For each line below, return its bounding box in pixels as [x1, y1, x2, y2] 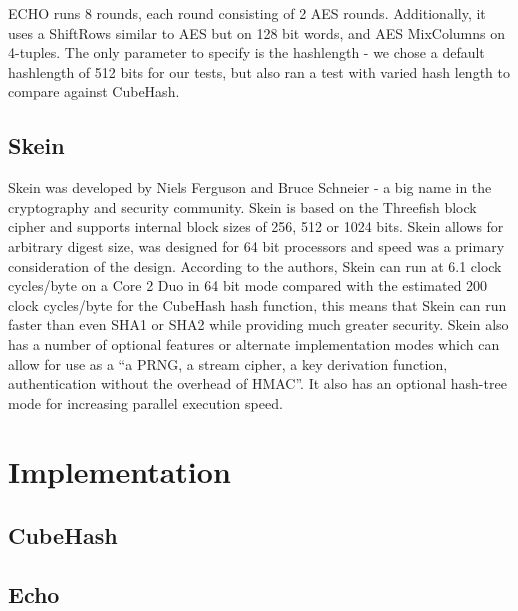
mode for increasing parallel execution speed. [8, 392, 283, 413]
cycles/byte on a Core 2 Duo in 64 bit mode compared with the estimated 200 [8, 275, 488, 296]
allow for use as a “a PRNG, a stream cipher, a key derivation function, [8, 353, 448, 374]
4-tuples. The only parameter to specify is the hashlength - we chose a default [8, 42, 485, 63]
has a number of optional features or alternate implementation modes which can [8, 333, 500, 354]
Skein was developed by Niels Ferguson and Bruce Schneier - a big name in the [8, 177, 492, 198]
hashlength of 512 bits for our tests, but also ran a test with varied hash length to [8, 61, 510, 82]
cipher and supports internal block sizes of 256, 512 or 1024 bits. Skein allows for [8, 216, 504, 237]
